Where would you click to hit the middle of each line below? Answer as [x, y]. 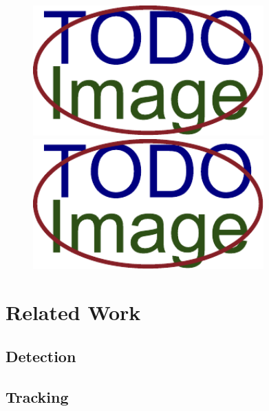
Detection [41, 356]
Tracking [37, 396]
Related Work [73, 312]
